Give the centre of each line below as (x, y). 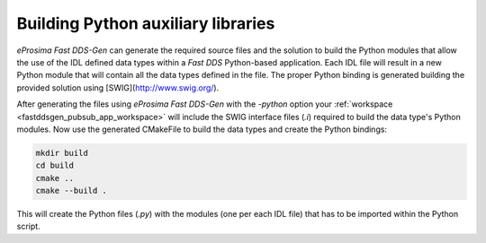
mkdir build (62, 153)
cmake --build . (72, 191)
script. (28, 226)
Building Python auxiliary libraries (146, 23)
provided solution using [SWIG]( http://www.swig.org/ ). (118, 87)
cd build (55, 165)
